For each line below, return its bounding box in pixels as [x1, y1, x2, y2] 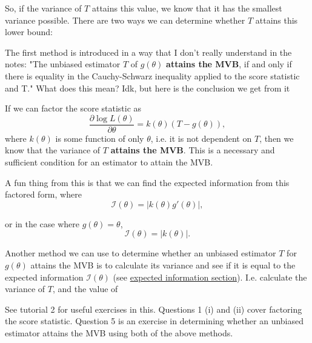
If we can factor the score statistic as [5, 102, 142, 115]
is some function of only [55, 132, 144, 144]
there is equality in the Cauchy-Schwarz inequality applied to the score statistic [5, 69, 300, 82]
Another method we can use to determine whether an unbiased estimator [5, 247, 276, 259]
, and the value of [53, 282, 118, 295]
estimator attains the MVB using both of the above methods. [5, 326, 233, 339]
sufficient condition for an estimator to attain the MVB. [5, 156, 213, 168]
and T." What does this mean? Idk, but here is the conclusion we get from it [5, 81, 290, 94]
